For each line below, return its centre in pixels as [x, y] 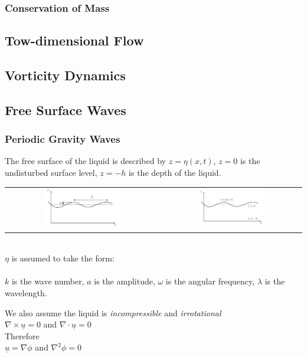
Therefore [22, 335]
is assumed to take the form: [63, 258]
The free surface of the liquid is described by [85, 161]
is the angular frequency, [210, 281]
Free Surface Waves [66, 109]
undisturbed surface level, [51, 172]
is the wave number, [48, 281]
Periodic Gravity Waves [63, 139]
